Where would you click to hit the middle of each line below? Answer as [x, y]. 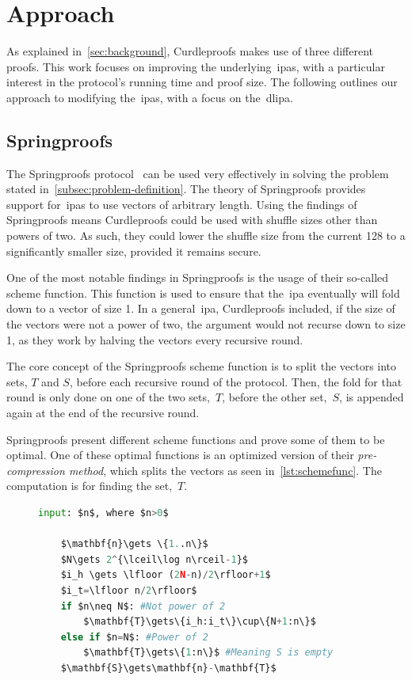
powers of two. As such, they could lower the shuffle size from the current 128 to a [206, 236]
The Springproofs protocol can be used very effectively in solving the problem [198, 173]
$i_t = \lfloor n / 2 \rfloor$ [129, 590]
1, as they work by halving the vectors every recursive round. [155, 339]
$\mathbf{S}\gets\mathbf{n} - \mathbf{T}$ [168, 668]
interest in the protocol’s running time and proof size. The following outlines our [202, 82]
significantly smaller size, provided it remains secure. [134, 251]
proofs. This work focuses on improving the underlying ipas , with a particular [196, 66]
